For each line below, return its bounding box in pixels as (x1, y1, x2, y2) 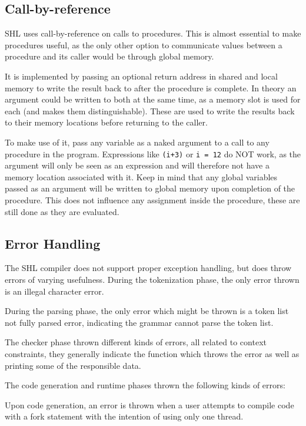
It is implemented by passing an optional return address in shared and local (5, 70, 278, 82)
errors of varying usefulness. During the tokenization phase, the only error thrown (5, 273, 300, 285)
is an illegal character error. (5, 285, 104, 297)
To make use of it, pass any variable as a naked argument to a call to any (5, 136, 270, 148)
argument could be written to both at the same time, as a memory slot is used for (5, 93, 301, 105)
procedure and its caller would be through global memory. (5, 50, 214, 62)
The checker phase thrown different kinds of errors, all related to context (5, 336, 267, 348)
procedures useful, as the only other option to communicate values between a (5, 38, 282, 51)
